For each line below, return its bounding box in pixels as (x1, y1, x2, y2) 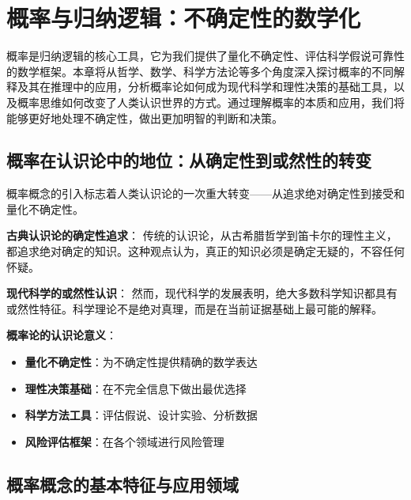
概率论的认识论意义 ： (6, 327, 117, 343)
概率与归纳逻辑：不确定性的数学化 (6, 2, 361, 34)
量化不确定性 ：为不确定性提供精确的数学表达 (25, 354, 258, 370)
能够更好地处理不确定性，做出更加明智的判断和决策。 (6, 109, 283, 126)
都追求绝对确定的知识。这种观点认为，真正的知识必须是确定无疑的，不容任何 (6, 243, 405, 259)
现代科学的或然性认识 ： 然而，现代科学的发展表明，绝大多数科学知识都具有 (6, 285, 398, 301)
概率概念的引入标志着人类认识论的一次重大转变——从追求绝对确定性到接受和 (6, 185, 405, 202)
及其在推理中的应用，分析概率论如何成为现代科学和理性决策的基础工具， (17, 78, 394, 95)
